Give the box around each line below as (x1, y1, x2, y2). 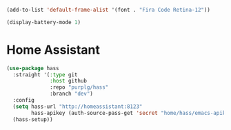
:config (12, 97, 35, 104)
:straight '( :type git (12, 71, 78, 78)
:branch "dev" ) (50, 90, 94, 98)
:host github (50, 78, 88, 85)
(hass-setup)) (12, 116, 53, 123)
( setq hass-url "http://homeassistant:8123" (12, 103, 143, 110)
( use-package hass (6, 65, 59, 72)
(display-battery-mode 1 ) (6, 19, 81, 25)
